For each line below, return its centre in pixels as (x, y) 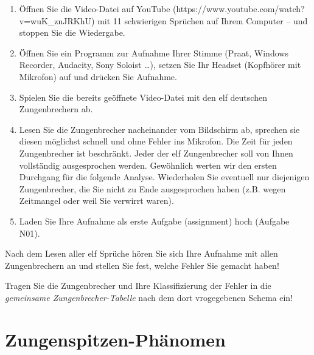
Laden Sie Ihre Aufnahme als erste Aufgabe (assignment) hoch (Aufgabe (154, 221)
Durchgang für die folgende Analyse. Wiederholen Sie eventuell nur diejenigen (164, 177)
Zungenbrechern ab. (56, 109)
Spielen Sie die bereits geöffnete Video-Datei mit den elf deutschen (143, 97)
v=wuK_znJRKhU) (57, 20)
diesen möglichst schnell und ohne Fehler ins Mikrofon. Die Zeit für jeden (156, 141)
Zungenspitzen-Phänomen (115, 339)
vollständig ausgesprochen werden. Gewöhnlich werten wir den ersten (148, 165)
